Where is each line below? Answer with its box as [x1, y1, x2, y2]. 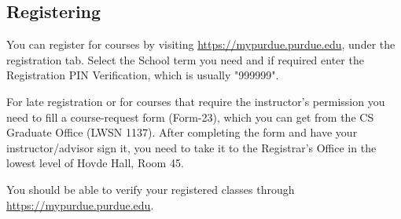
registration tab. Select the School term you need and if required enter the [6, 51, 364, 68]
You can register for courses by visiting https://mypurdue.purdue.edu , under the [6, 36, 395, 53]
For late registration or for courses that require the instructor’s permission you [6, 93, 385, 109]
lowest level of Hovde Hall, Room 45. [6, 155, 184, 171]
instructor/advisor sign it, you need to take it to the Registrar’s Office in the [6, 139, 377, 155]
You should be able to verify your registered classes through [6, 181, 295, 197]
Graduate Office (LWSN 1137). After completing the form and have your [6, 124, 358, 141]
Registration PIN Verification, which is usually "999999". [6, 67, 279, 83]
